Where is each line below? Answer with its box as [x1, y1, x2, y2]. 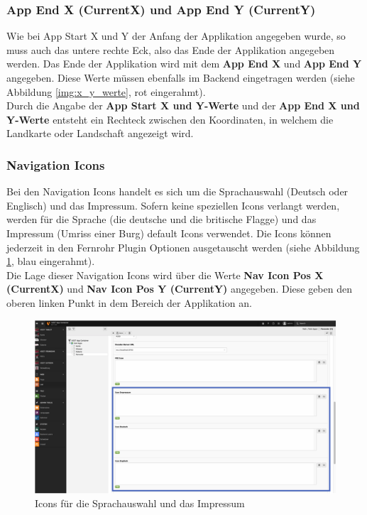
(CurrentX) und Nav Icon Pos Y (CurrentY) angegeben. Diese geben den [6, 281, 352, 296]
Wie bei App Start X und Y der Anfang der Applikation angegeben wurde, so [6, 28, 346, 43]
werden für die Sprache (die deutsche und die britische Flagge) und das [6, 212, 317, 227]
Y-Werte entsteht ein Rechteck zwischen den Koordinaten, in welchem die [6, 112, 334, 126]
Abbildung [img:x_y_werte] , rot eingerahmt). [6, 84, 206, 99]
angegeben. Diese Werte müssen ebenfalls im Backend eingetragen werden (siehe [6, 70, 355, 85]
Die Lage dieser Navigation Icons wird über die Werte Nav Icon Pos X [6, 267, 324, 282]
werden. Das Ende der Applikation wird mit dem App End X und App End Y [6, 56, 362, 71]
